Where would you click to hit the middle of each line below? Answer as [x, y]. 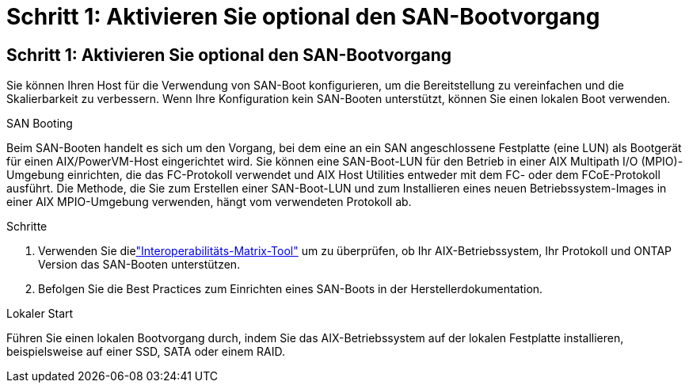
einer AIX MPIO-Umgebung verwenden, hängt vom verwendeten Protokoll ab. [209, 202]
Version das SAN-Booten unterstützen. [139, 265]
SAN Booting [40, 124]
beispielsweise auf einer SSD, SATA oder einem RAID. [146, 352]
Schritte [27, 227]
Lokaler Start [40, 314]
